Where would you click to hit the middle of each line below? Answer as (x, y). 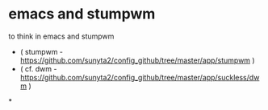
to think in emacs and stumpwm (61, 36)
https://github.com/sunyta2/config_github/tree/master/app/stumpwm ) (138, 60)
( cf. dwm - (38, 68)
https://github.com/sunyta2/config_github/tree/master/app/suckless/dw (140, 77)
